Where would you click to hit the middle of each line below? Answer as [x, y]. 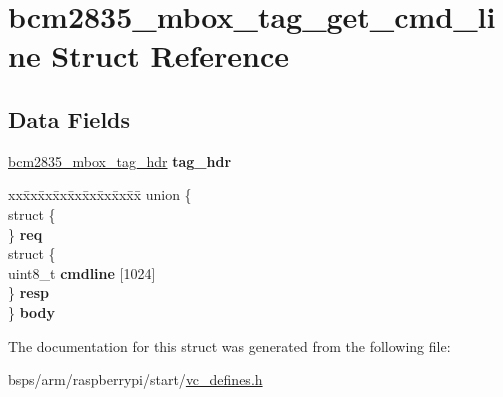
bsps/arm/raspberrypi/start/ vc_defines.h [135, 379]
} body [32, 311]
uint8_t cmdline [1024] [82, 272]
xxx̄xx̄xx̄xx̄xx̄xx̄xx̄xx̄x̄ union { [100, 194]
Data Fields [69, 118]
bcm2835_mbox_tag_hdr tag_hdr [120, 160]
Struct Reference [170, 55]
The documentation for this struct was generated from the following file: [229, 345]
